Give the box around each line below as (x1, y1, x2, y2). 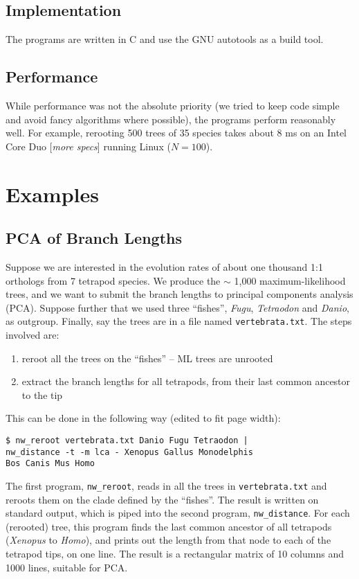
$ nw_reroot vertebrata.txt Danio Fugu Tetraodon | (6, 435, 248, 445)
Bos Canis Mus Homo (6, 458, 95, 469)
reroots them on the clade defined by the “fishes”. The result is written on (6, 492, 319, 506)
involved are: (6, 327, 59, 341)
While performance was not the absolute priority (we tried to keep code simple (6, 98, 340, 112)
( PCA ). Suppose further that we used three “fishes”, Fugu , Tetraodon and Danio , (6, 300, 349, 314)
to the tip (21, 387, 63, 402)
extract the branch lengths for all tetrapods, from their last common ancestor (21, 374, 351, 389)
